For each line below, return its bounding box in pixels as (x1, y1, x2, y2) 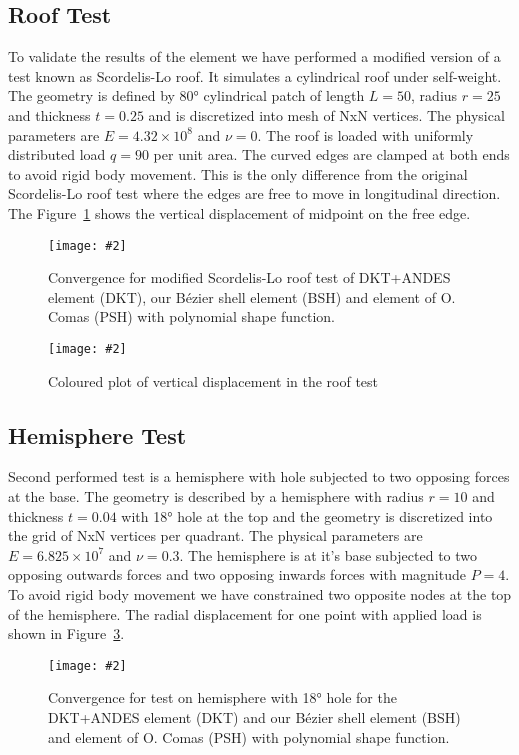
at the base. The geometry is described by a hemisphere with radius (8, 486, 424, 507)
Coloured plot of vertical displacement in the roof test (48, 370, 379, 391)
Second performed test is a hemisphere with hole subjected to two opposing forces (8, 466, 510, 487)
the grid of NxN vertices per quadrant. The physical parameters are (8, 525, 423, 546)
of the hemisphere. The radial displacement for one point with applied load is (8, 603, 482, 624)
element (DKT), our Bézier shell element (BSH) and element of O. (48, 286, 456, 307)
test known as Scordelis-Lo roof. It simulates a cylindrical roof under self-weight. (8, 65, 502, 86)
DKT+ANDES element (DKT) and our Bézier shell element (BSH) (48, 707, 461, 728)
